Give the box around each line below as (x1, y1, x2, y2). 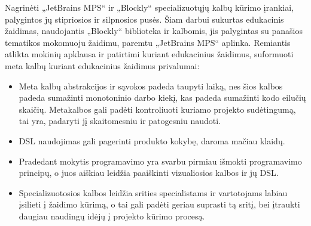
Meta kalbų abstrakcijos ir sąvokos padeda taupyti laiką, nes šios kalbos (19, 79, 283, 92)
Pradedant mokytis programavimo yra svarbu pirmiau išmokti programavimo (19, 154, 302, 167)
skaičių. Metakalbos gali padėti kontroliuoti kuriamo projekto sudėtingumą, (19, 103, 296, 115)
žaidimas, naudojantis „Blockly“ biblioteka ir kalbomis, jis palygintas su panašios (5, 24, 303, 37)
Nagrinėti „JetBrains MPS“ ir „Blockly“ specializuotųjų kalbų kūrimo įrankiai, (5, 1, 294, 13)
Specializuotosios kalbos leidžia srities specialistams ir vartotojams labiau (19, 186, 288, 199)
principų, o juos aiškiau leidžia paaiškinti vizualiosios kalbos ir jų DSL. (19, 166, 279, 179)
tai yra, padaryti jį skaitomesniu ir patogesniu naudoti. (19, 114, 221, 127)
